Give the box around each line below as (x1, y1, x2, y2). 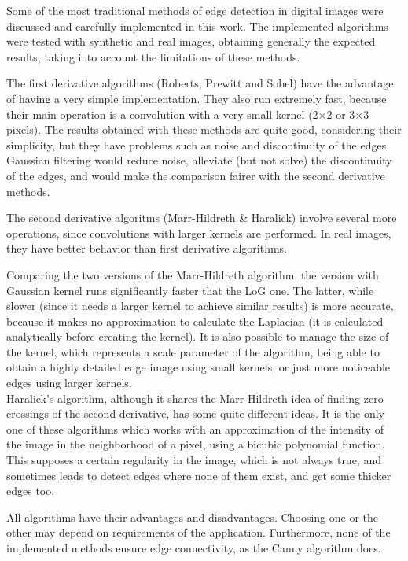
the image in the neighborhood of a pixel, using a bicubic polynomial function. (6, 436, 385, 452)
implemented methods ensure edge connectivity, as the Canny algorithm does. (6, 540, 381, 555)
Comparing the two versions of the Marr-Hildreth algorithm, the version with (6, 266, 379, 282)
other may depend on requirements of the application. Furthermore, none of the (6, 524, 391, 541)
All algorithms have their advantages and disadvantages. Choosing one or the (6, 508, 379, 525)
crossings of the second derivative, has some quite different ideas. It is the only (6, 405, 384, 422)
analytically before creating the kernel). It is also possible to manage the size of (6, 328, 389, 345)
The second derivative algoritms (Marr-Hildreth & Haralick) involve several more (6, 209, 397, 226)
